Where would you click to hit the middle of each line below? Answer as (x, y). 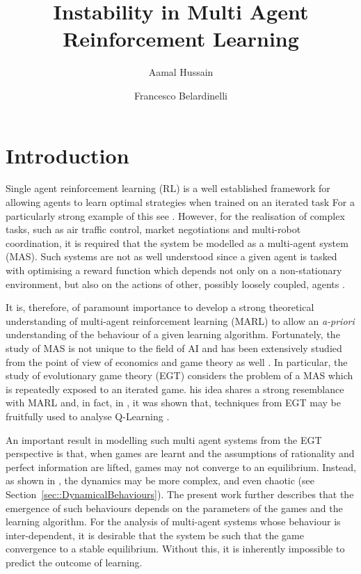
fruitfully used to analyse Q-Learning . (88, 416)
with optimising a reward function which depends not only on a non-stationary (174, 270)
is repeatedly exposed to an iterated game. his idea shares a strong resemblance (175, 389)
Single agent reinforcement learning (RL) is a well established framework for (168, 188)
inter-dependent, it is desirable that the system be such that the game (155, 535)
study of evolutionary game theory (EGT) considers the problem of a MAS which (179, 375)
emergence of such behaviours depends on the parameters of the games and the (174, 508)
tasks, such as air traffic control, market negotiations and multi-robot (153, 229)
